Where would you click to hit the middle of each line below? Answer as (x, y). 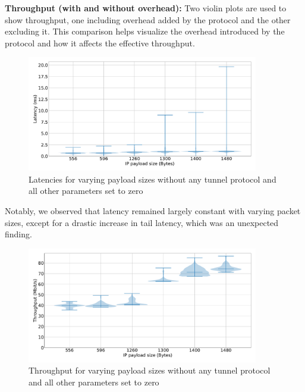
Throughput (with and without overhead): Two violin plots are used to (146, 8)
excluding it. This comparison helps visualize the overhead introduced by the (145, 31)
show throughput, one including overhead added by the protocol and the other (148, 19)
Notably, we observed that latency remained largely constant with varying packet (153, 210)
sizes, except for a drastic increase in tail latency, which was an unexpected (142, 222)
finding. (18, 234)
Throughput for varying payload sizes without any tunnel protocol (150, 370)
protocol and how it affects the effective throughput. (100, 43)
